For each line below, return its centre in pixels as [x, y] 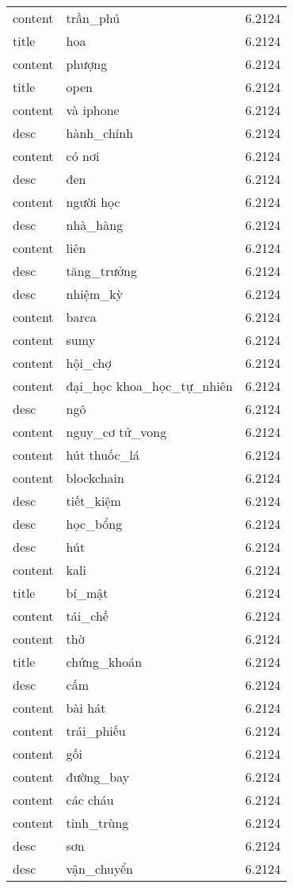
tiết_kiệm [93, 501]
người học [93, 202]
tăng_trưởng [101, 271]
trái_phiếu [96, 731]
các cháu [90, 800]
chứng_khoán [104, 662]
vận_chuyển [100, 869]
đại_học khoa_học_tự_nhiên [149, 386]
